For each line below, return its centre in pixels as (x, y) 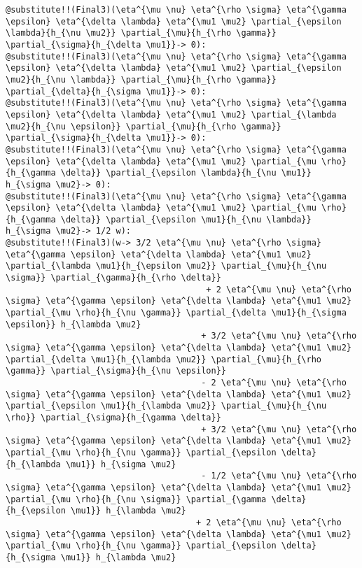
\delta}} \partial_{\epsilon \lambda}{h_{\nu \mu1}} (186, 173)
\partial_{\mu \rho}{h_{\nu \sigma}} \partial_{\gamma (136, 499)
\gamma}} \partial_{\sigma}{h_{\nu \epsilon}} (116, 371)
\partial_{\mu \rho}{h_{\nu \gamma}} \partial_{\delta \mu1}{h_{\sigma (176, 313)
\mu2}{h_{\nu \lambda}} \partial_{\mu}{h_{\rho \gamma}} (141, 79)
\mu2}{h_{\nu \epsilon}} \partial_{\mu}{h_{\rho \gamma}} (144, 126)
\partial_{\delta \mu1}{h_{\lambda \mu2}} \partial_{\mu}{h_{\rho (164, 359)
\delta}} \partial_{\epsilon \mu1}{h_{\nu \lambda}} (186, 219)
